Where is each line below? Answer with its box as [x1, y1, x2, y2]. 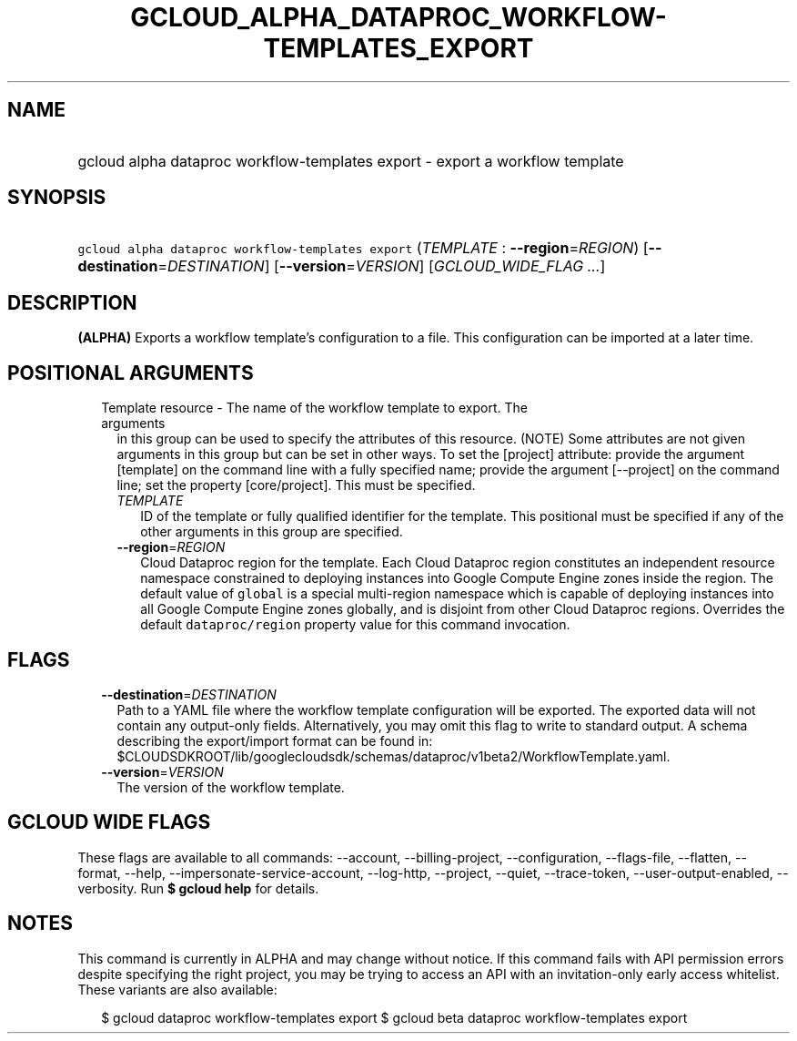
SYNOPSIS [7, 186, 106, 209]
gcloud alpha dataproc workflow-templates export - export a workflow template [77, 151, 624, 170]
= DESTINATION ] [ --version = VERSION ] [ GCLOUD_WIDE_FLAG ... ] [157, 257, 606, 276]
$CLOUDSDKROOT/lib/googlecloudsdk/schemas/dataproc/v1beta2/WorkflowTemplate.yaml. [116, 748, 671, 764]
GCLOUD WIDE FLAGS [7, 811, 211, 834]
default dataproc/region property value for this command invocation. [140, 617, 570, 633]
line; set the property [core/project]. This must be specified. [116, 477, 476, 494]
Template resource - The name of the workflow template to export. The [101, 400, 528, 416]
